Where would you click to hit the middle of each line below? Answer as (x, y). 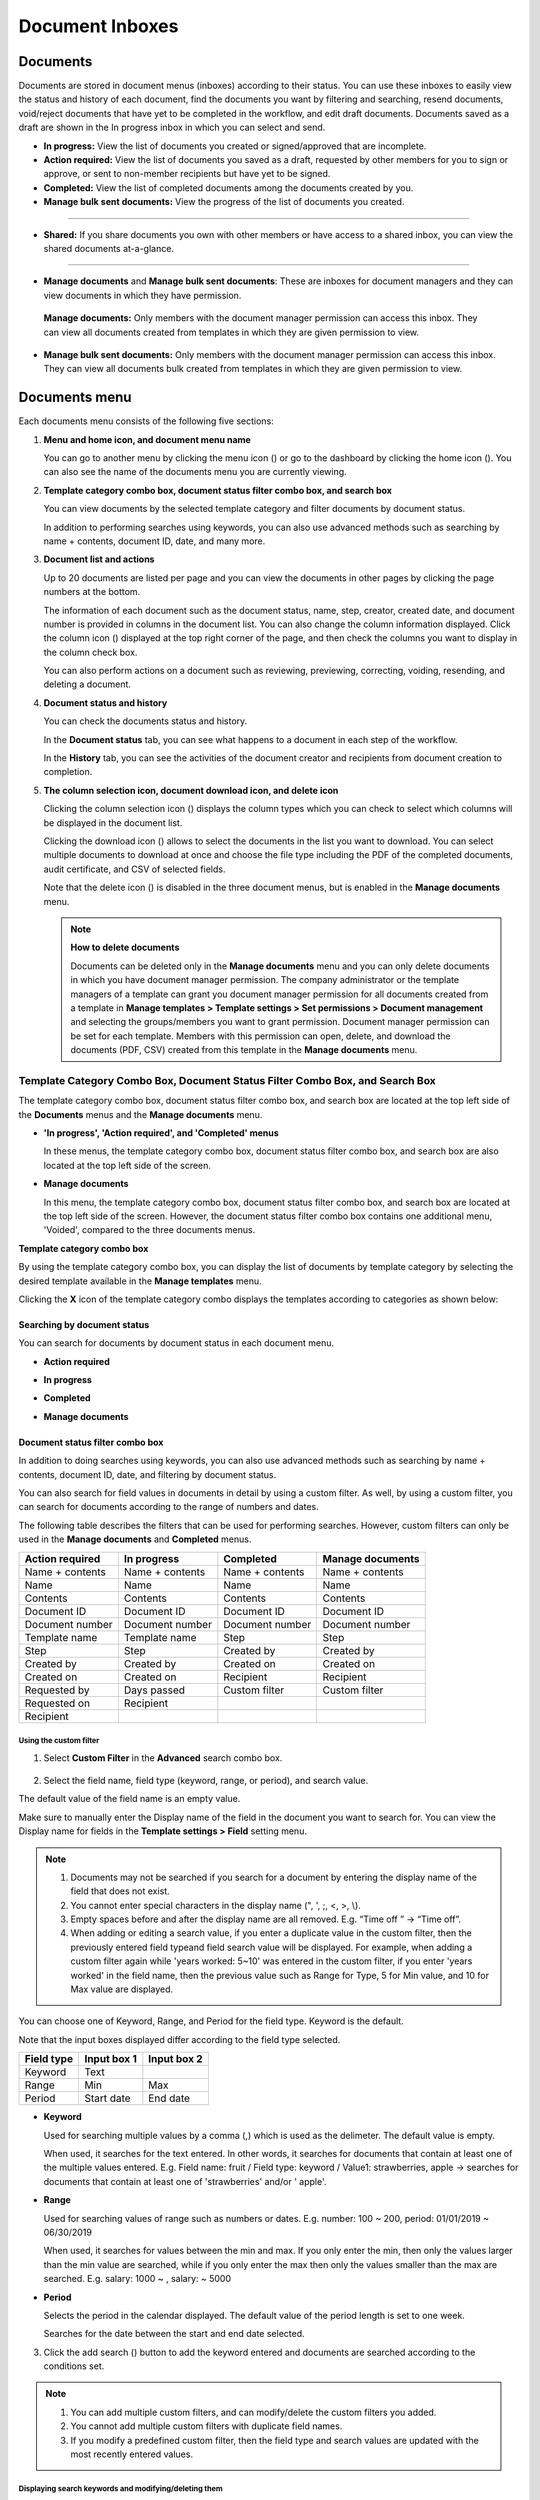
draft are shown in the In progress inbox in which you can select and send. (172, 127)
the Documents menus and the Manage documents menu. (140, 1114)
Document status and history (105, 702)
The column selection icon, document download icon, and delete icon (191, 790)
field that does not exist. (120, 1891)
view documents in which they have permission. (142, 295)
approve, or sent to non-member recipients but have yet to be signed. (187, 174)
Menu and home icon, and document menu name (147, 439)
